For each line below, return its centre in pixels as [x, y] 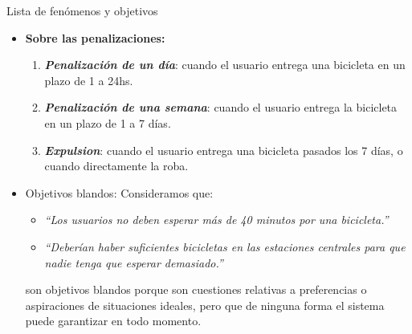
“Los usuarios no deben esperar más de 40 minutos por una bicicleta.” [216, 220]
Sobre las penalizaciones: [95, 37]
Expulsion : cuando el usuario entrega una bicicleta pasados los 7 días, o [224, 150]
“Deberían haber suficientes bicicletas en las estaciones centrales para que [225, 246]
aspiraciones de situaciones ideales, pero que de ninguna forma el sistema [205, 305]
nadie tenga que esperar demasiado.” [134, 262]
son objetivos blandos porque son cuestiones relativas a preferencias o [196, 289]
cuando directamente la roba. [116, 166]
